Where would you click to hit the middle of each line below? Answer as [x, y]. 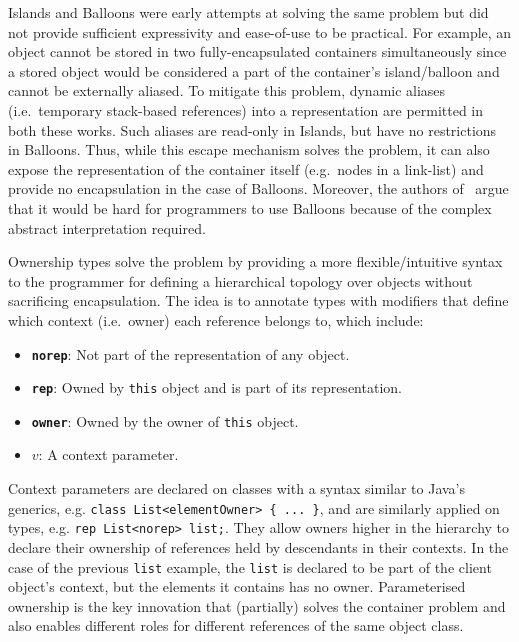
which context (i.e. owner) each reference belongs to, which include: [216, 319]
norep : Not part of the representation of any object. [190, 353]
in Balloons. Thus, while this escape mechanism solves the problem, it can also [249, 149]
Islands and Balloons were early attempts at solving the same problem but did [248, 12]
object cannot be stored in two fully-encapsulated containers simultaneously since [257, 51]
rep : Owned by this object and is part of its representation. [216, 387]
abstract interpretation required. [107, 227]
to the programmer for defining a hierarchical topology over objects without [240, 280]
